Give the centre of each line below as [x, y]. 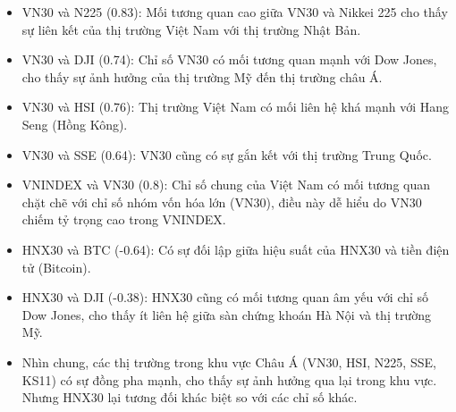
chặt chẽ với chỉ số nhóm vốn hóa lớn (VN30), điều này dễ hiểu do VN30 [222, 202]
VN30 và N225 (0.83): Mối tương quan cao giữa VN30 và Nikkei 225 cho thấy [235, 12]
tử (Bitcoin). [56, 267]
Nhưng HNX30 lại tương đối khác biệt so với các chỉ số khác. [190, 397]
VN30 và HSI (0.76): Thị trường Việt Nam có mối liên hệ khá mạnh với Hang [235, 107]
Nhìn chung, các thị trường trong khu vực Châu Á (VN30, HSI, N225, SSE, [229, 362]
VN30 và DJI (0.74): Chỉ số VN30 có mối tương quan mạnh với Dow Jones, [229, 59]
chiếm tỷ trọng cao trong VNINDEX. [124, 219]
